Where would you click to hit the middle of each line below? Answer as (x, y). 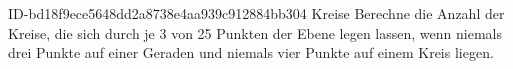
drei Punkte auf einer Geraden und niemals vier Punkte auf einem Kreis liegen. (251, 52)
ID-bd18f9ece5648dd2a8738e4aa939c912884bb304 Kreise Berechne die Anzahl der (256, 13)
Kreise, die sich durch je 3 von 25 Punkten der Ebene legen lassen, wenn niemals (255, 32)
